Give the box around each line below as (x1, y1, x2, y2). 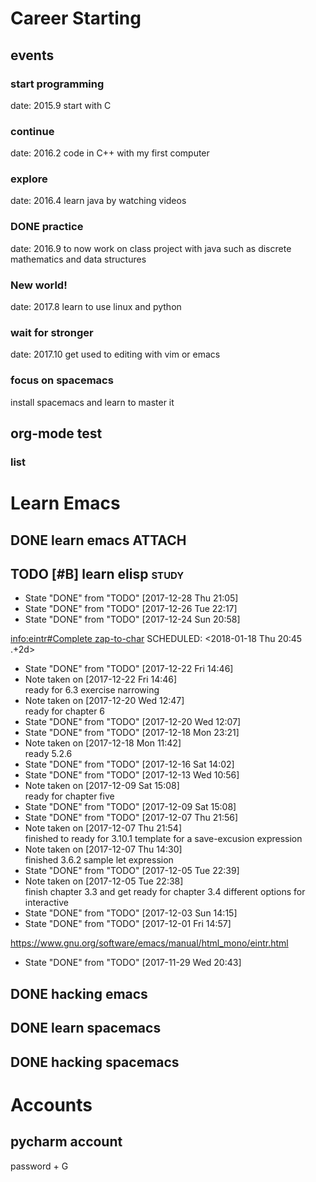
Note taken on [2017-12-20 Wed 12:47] (24, 695, 185, 707)
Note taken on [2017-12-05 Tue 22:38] (24, 875, 184, 887)
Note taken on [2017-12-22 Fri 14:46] (24, 673, 178, 686)
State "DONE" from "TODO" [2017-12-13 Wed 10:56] (24, 769, 240, 781)
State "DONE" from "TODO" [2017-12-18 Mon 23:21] (24, 727, 240, 739)
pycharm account (10, 1133, 123, 1151)
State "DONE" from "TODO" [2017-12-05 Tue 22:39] (24, 865, 240, 877)
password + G (10, 1160, 69, 1172)
